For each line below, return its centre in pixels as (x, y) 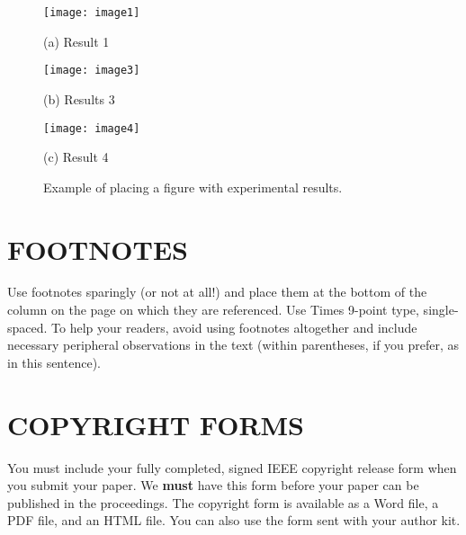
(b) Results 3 (79, 98)
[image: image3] (92, 71)
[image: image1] (92, 13)
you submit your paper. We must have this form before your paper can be (213, 485)
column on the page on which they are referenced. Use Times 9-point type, (213, 310)
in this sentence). (54, 362)
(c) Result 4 (76, 157)
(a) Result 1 (76, 41)
